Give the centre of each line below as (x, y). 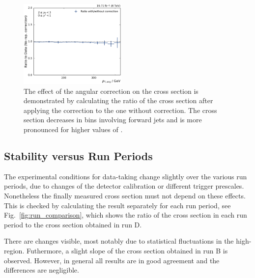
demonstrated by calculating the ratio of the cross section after (118, 100)
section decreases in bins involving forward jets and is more (113, 120)
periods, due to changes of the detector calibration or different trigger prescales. (124, 186)
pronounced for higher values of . (73, 129)
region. (14, 250)
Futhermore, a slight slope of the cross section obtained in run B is (127, 250)
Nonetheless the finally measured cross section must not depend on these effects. (125, 195)
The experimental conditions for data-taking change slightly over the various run (126, 176)
